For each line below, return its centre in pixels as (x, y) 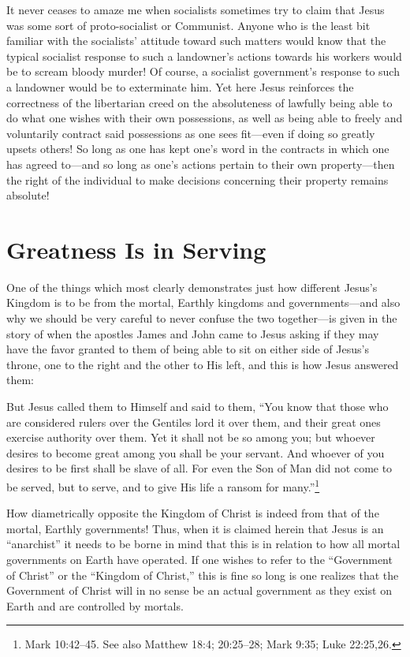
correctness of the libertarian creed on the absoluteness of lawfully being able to (199, 102)
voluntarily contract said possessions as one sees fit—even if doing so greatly (191, 133)
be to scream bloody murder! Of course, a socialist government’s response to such (203, 71)
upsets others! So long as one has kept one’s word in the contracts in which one (198, 149)
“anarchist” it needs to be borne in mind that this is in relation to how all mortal (203, 544)
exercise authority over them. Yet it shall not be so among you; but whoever (191, 437)
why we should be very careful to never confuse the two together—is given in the (202, 318)
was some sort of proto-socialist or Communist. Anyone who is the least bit (188, 25)
